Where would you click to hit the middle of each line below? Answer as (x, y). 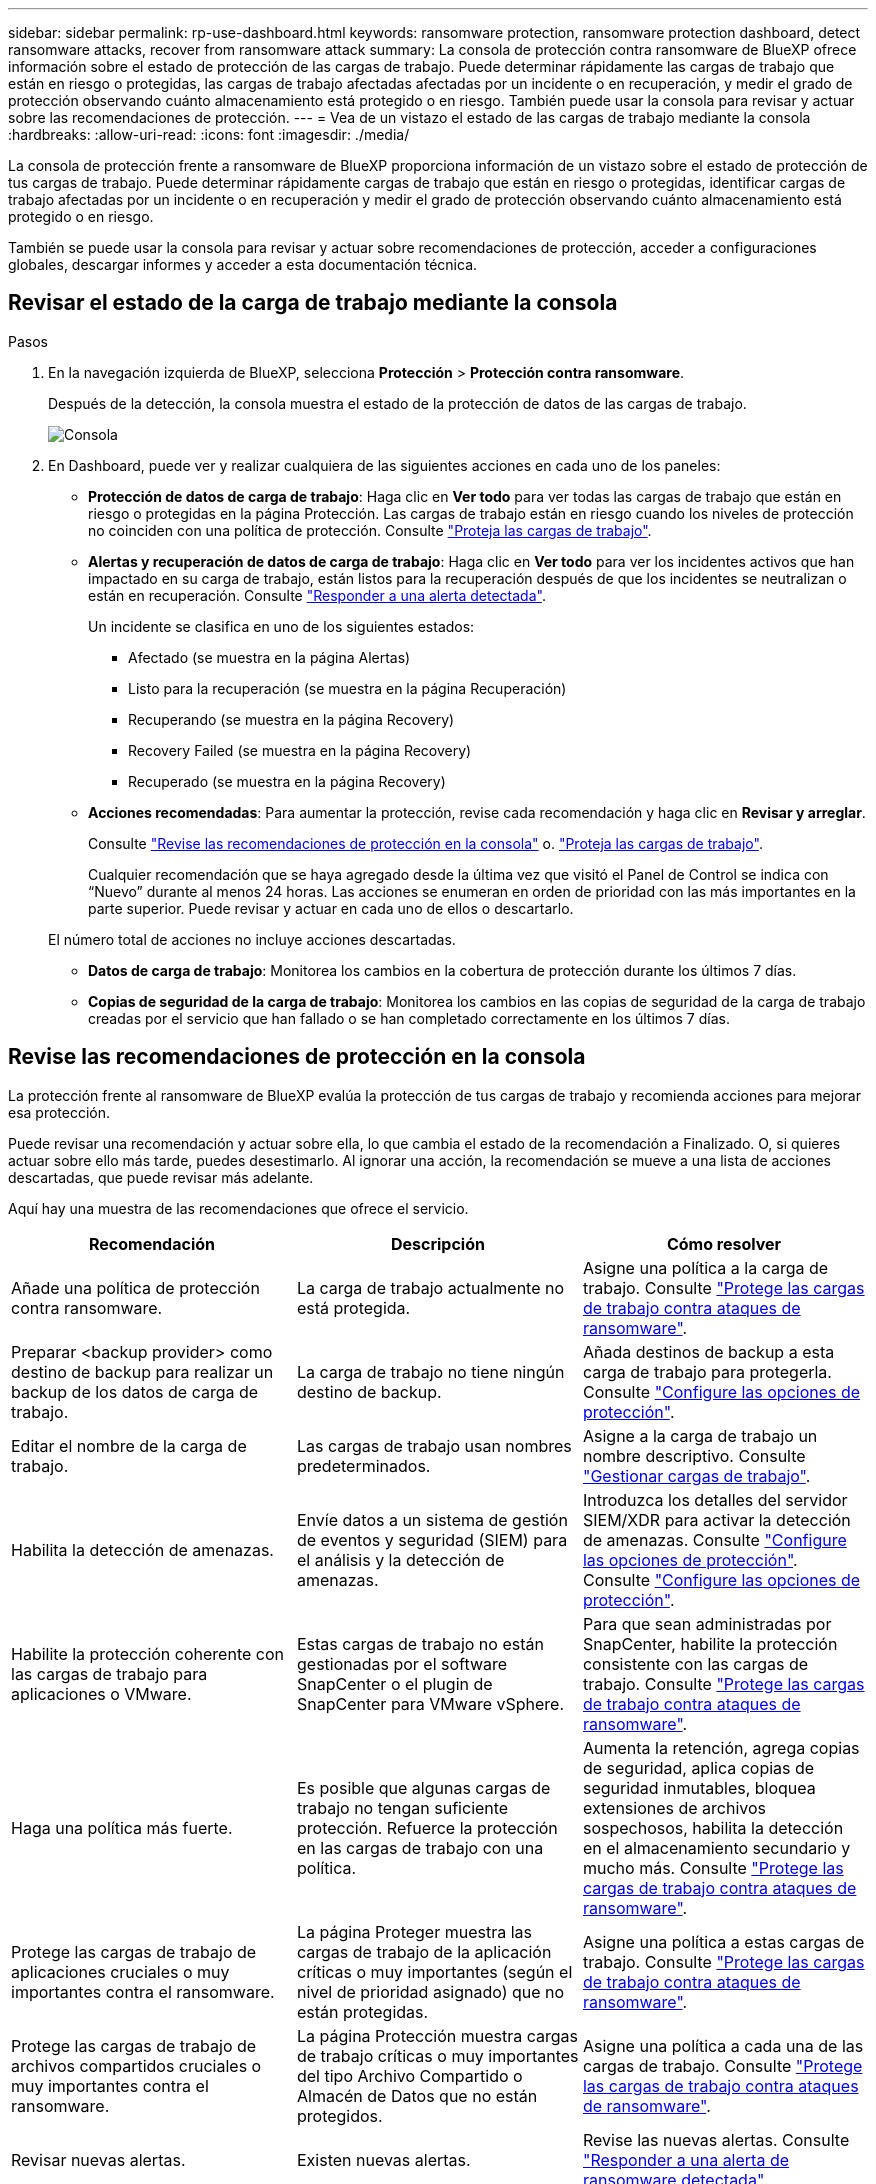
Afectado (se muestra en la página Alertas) (269, 657)
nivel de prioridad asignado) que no (430, 1991)
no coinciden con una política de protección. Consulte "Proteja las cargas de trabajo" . (370, 530)
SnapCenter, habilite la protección (710, 1643)
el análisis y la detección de (400, 1559)
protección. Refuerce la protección (427, 1827)
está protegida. (353, 1307)
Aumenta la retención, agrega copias (721, 1747)
